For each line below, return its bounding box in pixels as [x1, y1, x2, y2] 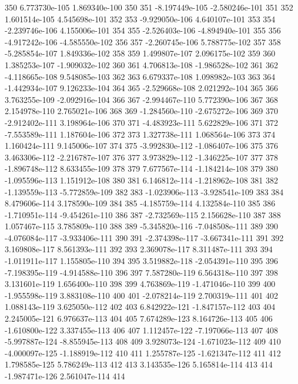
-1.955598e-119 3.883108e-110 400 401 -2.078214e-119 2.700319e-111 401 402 [5, 289, 279, 301]
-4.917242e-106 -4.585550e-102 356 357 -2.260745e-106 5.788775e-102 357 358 [5, 35, 281, 48]
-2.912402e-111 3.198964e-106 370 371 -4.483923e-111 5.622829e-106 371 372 [5, 116, 279, 128]
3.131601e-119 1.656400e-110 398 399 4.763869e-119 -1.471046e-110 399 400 [5, 278, 276, 290]
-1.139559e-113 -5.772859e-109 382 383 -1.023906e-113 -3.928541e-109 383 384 [5, 185, 284, 198]
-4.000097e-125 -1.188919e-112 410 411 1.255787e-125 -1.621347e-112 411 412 [5, 346, 281, 359]
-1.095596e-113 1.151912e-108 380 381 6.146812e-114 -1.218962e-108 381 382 [5, 173, 279, 186]
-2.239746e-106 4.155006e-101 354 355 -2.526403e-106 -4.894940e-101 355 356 [5, 24, 281, 36]
